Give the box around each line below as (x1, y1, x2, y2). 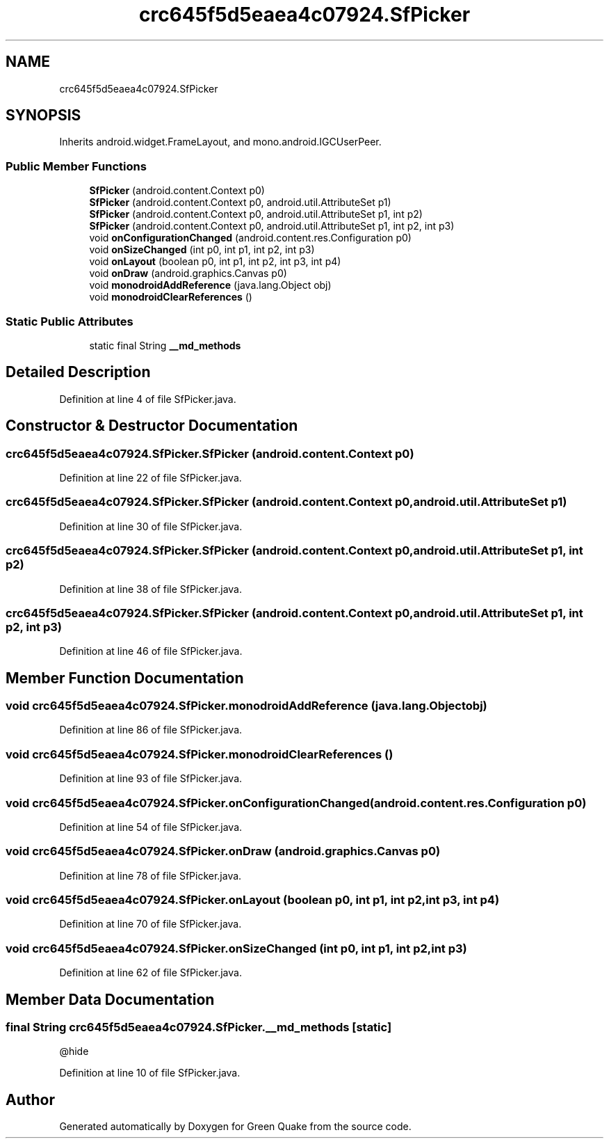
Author (6, 1090, 55, 1109)
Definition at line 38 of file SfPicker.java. (59, 582, 243, 595)
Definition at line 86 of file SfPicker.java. (59, 724, 243, 736)
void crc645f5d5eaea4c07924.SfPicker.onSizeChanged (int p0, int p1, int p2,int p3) (6, 941, 467, 955)
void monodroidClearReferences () (89, 291, 252, 303)
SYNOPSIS (6, 106, 81, 125)
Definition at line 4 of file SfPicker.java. (59, 392, 236, 405)
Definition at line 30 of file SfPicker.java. (59, 520, 243, 532)
